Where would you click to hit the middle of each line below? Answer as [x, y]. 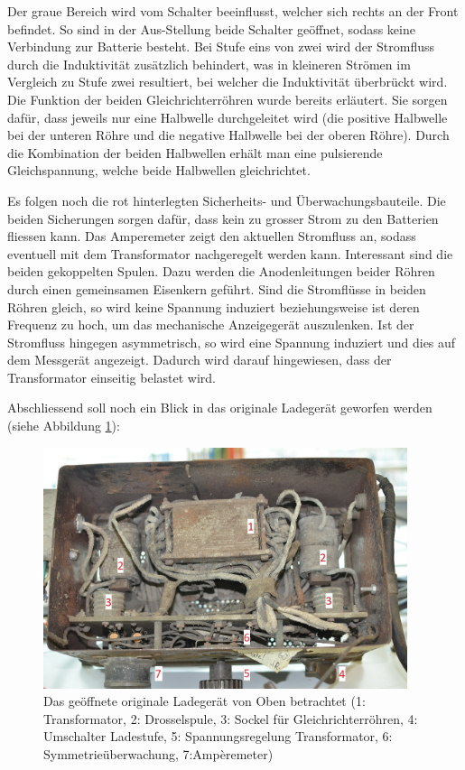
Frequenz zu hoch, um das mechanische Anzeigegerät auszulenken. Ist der [211, 325]
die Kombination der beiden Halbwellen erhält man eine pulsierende [195, 152]
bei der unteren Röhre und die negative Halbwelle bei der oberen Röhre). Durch [228, 135]
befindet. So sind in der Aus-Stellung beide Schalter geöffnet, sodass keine [211, 28]
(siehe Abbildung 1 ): [64, 426]
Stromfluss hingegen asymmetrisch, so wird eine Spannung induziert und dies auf [232, 342]
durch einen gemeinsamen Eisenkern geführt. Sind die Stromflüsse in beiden [217, 288]
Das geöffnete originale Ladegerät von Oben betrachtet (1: [205, 701]
